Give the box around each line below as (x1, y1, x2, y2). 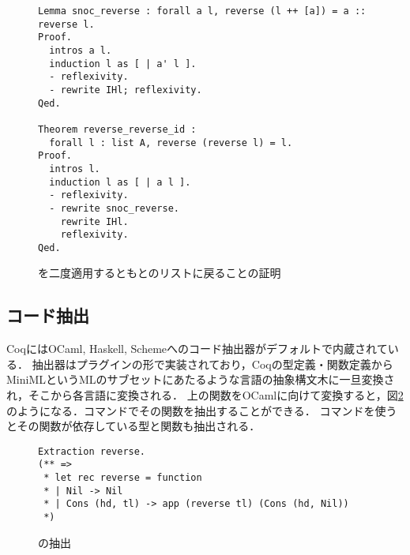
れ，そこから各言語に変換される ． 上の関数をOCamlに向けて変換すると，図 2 (6, 387, 404, 403)
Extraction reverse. (38, 445, 146, 457)
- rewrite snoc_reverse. (49, 202, 179, 214)
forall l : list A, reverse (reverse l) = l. (49, 137, 293, 148)
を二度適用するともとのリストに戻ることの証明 (38, 264, 281, 281)
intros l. (49, 163, 100, 174)
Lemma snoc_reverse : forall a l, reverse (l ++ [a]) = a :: (38, 6, 367, 17)
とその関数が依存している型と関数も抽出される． (6, 418, 261, 434)
